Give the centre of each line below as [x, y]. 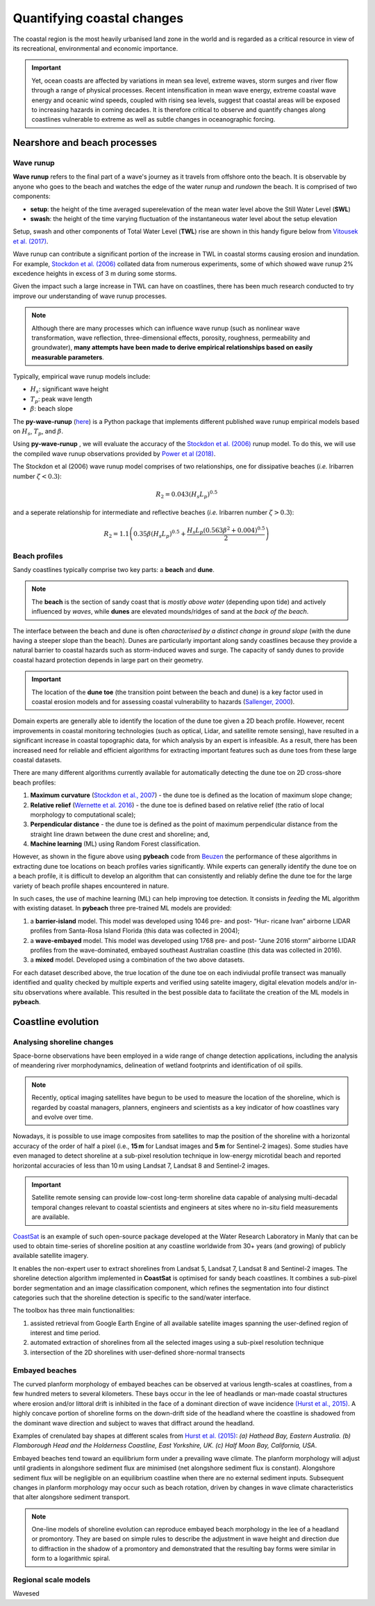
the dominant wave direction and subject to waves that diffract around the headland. [134, 1423]
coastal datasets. [37, 760]
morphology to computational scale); [83, 814]
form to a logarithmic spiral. [71, 1558]
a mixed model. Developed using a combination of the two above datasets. [137, 960]
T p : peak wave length [61, 400]
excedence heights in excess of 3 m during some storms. [95, 273]
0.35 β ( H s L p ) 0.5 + [160, 534]
